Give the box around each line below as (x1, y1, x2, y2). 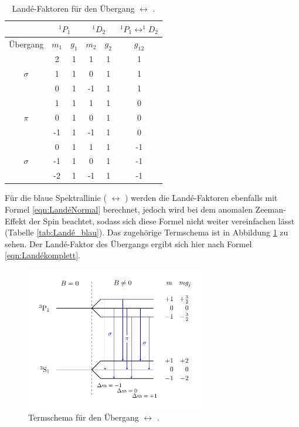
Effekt (5, 214, 26, 227)
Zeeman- (255, 203, 286, 215)
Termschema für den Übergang (28, 411, 139, 423)
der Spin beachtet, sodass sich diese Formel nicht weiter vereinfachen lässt (29, 214, 295, 227)
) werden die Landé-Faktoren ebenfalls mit (124, 192, 278, 204)
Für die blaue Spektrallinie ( (5, 192, 107, 204)
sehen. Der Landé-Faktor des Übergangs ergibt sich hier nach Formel (5, 237, 252, 250)
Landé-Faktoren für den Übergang (12, 2, 135, 14)
